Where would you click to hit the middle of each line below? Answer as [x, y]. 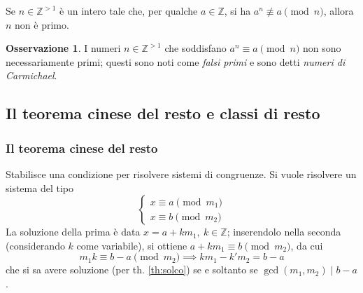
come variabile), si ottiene [132, 245]
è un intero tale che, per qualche [129, 11]
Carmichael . [31, 75]
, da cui [307, 245]
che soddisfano [195, 48]
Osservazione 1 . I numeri [63, 48]
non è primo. [42, 24]
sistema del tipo [40, 188]
